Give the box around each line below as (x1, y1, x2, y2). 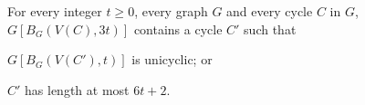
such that (244, 19, 297, 38)
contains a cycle (133, 19, 223, 38)
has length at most (25, 80, 130, 99)
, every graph (134, 2, 208, 20)
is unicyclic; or (131, 50, 213, 69)
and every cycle (226, 2, 313, 20)
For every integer (7, 2, 102, 20)
